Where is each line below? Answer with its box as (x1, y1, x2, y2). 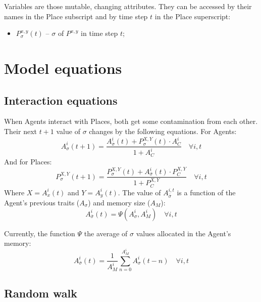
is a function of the (177, 187, 236, 197)
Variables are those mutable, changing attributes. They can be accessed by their (4, 1, 252, 11)
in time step (81, 28, 118, 38)
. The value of (118, 187, 161, 197)
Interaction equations (4, 92, 118, 108)
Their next (4, 125, 37, 136)
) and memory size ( (88, 197, 150, 207)
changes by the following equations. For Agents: (89, 125, 237, 136)
